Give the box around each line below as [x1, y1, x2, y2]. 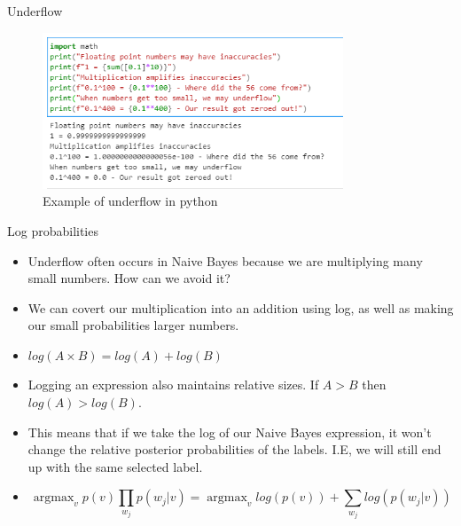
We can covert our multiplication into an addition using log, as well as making [27, 298, 454, 317]
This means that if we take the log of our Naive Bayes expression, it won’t [27, 422, 432, 441]
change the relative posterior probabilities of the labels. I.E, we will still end [27, 440, 441, 459]
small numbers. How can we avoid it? [27, 269, 230, 287]
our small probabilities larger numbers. [27, 316, 239, 334]
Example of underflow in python [43, 192, 218, 210]
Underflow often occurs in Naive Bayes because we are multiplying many [27, 251, 423, 270]
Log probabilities [7, 221, 98, 239]
